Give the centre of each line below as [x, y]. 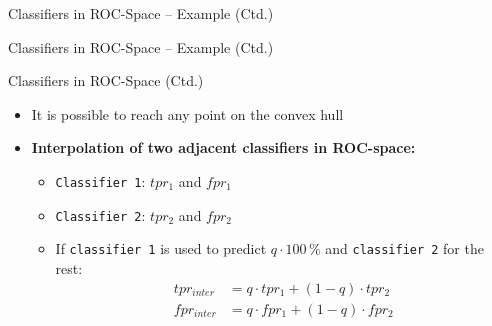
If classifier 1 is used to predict [161, 248]
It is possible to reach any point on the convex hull [187, 113]
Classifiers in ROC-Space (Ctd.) [106, 80]
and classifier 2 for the [404, 248]
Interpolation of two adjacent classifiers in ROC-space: [223, 147]
